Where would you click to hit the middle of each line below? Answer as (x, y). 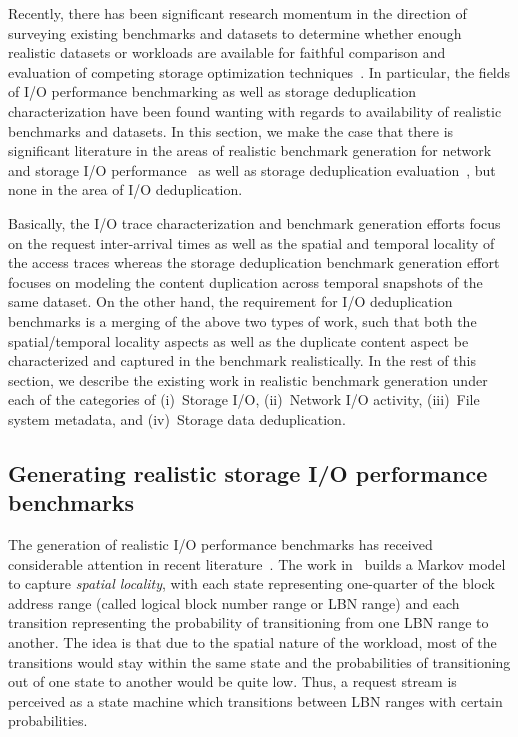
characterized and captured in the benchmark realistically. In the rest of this (242, 360)
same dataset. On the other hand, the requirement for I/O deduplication (230, 301)
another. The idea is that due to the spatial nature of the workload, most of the (252, 642)
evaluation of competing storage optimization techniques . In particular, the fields (259, 71)
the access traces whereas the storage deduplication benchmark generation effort (254, 262)
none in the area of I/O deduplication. (125, 189)
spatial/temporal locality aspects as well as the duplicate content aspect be (238, 340)
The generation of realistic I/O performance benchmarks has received (220, 544)
